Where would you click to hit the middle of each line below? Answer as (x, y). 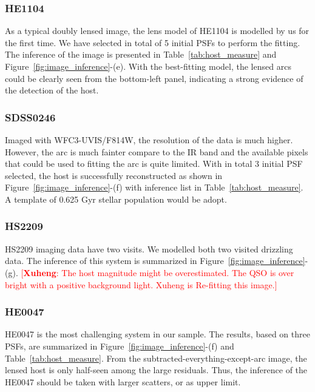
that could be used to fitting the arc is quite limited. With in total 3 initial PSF (154, 164)
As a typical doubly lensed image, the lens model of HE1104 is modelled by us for (157, 31)
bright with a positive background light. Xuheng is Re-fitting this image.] (141, 284)
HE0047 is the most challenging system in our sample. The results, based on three (157, 334)
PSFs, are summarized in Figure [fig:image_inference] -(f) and (120, 346)
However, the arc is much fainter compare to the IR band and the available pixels (157, 151)
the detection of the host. (52, 90)
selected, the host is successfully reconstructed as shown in (114, 175)
